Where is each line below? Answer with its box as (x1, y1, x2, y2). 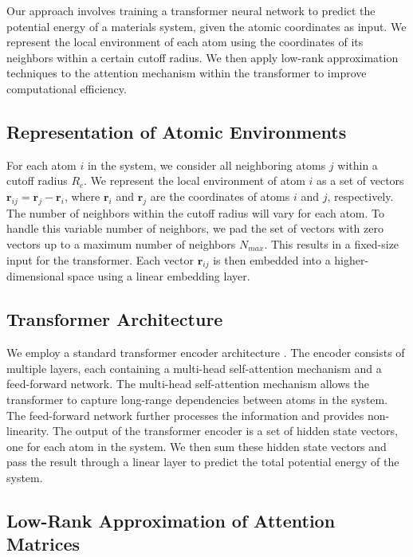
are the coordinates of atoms (150, 187, 290, 204)
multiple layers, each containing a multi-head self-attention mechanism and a (6, 359, 382, 376)
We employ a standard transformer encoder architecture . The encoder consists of (6, 344, 405, 361)
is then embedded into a (213, 251, 331, 268)
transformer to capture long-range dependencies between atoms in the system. (6, 390, 388, 407)
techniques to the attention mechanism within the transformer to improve (6, 65, 367, 81)
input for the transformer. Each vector (6, 251, 194, 268)
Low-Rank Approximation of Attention (6, 508, 336, 532)
